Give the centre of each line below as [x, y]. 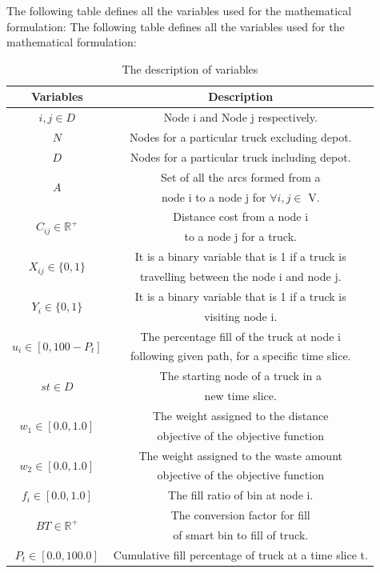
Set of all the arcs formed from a [240, 176]
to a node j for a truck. [240, 236]
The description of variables [190, 68]
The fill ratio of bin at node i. [241, 495]
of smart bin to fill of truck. [241, 534]
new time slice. [240, 396]
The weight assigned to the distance [240, 415]
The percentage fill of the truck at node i [240, 336]
